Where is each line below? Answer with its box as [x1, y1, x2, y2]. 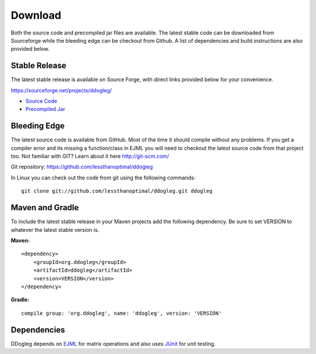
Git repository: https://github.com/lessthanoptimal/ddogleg [11, 164, 153, 171]
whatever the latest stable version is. [11, 226, 99, 233]
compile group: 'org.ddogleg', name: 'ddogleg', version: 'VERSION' [21, 310, 222, 317]
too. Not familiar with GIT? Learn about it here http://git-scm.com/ [11, 152, 170, 160]
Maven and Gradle [11, 203, 79, 213]
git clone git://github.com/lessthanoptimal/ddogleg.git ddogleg [21, 188, 213, 195]
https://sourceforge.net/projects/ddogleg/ [11, 86, 112, 93]
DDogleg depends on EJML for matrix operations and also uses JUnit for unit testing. [11, 340, 216, 347]
